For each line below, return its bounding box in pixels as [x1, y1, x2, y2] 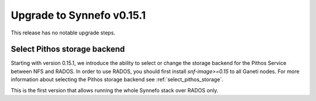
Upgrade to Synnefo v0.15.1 [11, 9, 146, 22]
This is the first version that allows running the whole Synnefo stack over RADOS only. [11, 86, 219, 93]
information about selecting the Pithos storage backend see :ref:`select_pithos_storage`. [11, 76, 224, 83]
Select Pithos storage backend [11, 44, 125, 54]
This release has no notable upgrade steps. [11, 29, 115, 36]
